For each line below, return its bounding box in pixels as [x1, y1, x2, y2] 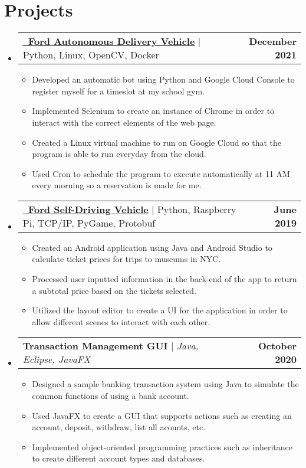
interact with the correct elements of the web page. [32, 116, 216, 128]
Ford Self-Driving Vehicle [28, 202, 149, 216]
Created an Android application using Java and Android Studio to [32, 241, 272, 253]
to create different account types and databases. [32, 452, 205, 464]
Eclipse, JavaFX [22, 352, 91, 366]
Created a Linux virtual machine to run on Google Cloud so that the [32, 136, 282, 148]
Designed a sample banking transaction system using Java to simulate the [32, 378, 299, 390]
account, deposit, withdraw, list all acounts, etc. [32, 421, 206, 433]
